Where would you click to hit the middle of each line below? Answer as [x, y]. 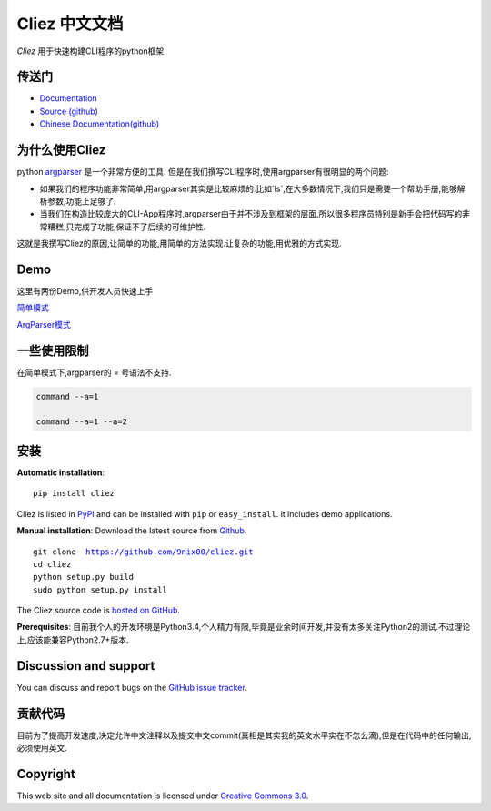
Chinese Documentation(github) [100, 124]
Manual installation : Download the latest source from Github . [132, 531]
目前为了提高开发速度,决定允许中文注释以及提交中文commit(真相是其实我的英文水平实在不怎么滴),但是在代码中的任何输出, [244, 735]
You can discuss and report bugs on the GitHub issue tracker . [132, 687]
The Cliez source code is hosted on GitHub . [99, 611]
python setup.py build [84, 577]
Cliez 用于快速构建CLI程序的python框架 [90, 51]
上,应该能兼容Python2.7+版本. [73, 639]
